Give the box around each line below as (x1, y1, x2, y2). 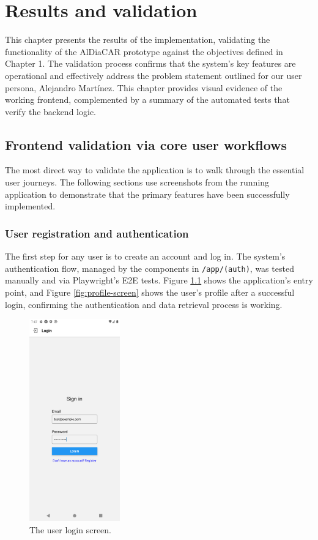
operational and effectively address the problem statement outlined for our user (5, 69, 302, 81)
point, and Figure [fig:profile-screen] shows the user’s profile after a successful (5, 285, 295, 298)
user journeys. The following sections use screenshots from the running (5, 176, 270, 189)
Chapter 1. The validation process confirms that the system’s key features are (5, 57, 296, 70)
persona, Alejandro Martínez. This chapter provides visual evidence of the (5, 81, 283, 94)
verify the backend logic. (5, 105, 96, 118)
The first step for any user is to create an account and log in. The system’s (5, 250, 286, 263)
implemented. (5, 200, 56, 212)
